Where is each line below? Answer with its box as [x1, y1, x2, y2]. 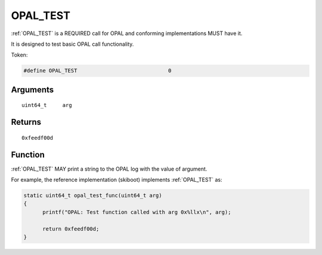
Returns [11, 117, 42, 127]
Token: [11, 51, 28, 59]
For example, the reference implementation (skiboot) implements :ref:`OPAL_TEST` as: [11, 176, 222, 184]
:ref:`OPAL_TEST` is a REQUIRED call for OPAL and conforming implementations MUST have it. [11, 30, 243, 37]
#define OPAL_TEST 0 [23, 67, 172, 74]
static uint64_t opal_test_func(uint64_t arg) [23, 192, 162, 199]
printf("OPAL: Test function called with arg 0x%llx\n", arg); [42, 209, 231, 215]
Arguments [11, 84, 54, 95]
